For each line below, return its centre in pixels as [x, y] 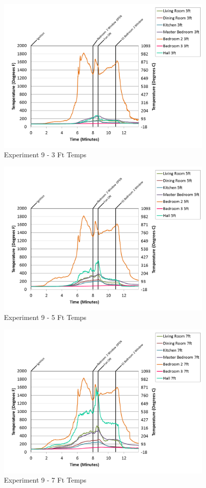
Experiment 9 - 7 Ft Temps [45, 480]
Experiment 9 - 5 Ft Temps [45, 317]
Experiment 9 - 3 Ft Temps [45, 155]
